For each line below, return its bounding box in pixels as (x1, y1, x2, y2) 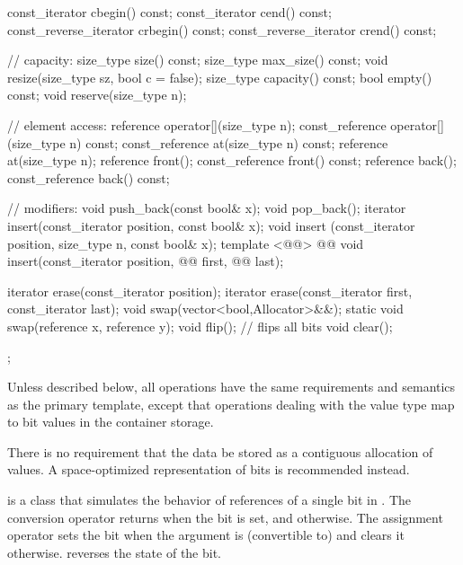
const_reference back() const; (7, 168, 170, 187)
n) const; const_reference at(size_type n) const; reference (69, 133, 388, 152)
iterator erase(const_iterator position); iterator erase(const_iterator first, (7, 281, 413, 300)
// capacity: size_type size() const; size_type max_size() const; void (7, 50, 388, 69)
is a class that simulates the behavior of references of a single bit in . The (7, 490, 411, 509)
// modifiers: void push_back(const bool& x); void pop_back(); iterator (7, 199, 406, 217)
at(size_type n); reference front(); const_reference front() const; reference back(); (7, 151, 457, 170)
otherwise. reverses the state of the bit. (7, 543, 221, 561)
